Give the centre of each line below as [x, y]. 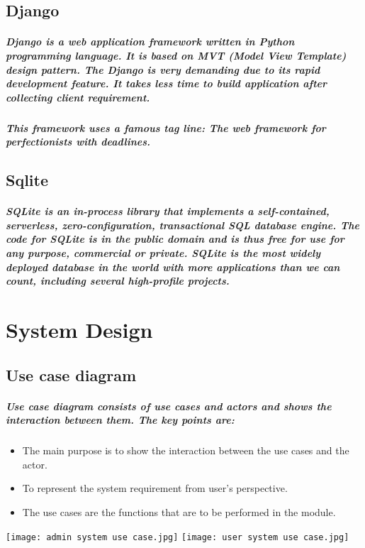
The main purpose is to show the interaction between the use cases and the [186, 450]
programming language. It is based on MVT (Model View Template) [176, 55]
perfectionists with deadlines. [78, 142]
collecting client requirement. [78, 97]
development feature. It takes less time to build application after [167, 83]
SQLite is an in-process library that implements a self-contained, [168, 211]
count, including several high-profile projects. [118, 281]
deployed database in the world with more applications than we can [173, 267]
